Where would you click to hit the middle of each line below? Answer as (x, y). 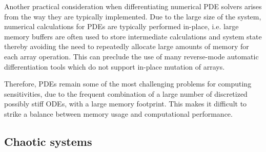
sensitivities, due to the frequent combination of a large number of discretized (126, 93)
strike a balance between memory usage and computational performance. (118, 113)
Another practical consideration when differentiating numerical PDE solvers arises (133, 6)
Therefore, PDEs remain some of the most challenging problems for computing (128, 84)
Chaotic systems (48, 141)
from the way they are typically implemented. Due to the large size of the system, (133, 16)
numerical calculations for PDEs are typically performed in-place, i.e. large (121, 26)
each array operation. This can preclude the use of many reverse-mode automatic (131, 56)
